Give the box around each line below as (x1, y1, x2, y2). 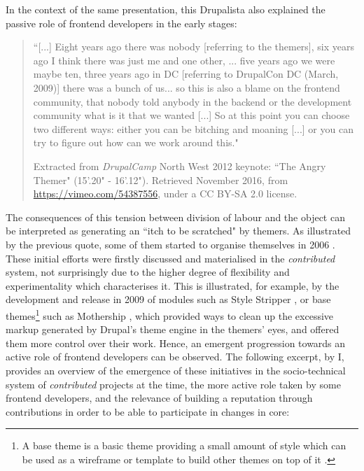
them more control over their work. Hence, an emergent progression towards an (6, 335, 346, 350)
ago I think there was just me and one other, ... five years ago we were (33, 52, 335, 67)
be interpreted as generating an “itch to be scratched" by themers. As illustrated (6, 223, 351, 238)
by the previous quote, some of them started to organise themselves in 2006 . (6, 237, 335, 251)
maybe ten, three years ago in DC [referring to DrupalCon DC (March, (33, 66, 339, 81)
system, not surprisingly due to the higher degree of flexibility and (6, 265, 290, 279)
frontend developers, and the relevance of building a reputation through (6, 391, 313, 405)
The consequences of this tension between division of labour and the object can (6, 209, 345, 224)
